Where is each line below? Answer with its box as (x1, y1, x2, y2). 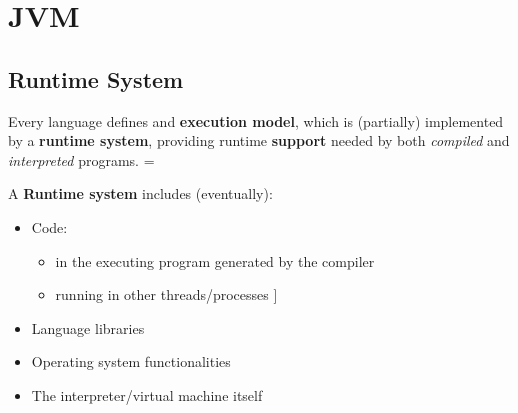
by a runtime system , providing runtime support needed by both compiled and (8, 130, 510, 151)
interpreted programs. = (8, 149, 155, 170)
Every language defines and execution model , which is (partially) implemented (8, 110, 504, 131)
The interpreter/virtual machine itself (31, 384, 263, 405)
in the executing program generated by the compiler (55, 250, 375, 271)
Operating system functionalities (31, 351, 231, 372)
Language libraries (31, 317, 145, 338)
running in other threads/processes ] (55, 284, 278, 305)
